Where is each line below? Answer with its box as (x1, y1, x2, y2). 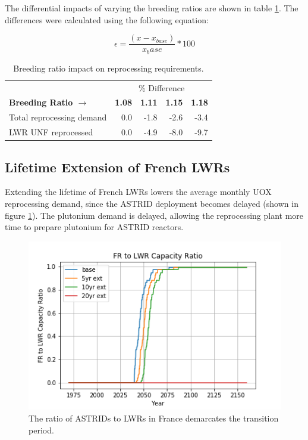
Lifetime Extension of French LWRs (5, 157, 230, 176)
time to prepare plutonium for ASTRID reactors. (5, 221, 184, 233)
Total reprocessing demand (9, 111, 107, 123)
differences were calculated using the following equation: (5, 13, 209, 26)
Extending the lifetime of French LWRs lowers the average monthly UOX (5, 185, 272, 198)
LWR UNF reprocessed (9, 126, 93, 138)
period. (29, 423, 54, 436)
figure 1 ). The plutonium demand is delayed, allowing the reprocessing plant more (5, 209, 304, 221)
